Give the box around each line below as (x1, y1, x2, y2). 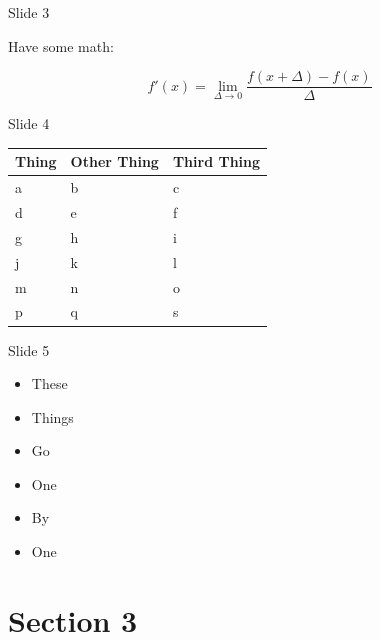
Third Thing (172, 151, 261, 172)
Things (31, 406, 74, 427)
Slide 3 (8, 2, 50, 22)
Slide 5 (8, 339, 50, 360)
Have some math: (8, 35, 114, 56)
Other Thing (70, 151, 159, 172)
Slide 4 (8, 113, 50, 134)
